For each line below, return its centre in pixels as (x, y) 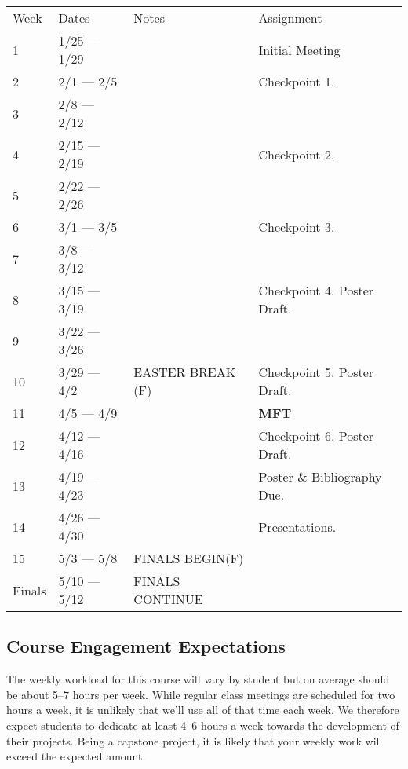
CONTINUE (168, 599)
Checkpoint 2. (297, 154)
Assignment (290, 18)
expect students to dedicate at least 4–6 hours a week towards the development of (203, 725)
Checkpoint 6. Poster (316, 436)
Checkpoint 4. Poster (316, 290)
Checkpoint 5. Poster (316, 372)
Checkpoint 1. (297, 81)
